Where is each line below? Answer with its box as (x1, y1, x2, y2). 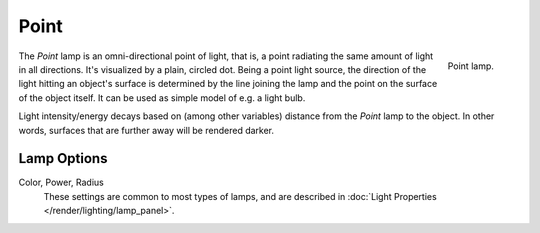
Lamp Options (18, 150, 108, 167)
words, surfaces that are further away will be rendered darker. (18, 124, 275, 136)
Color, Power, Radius (18, 176, 104, 189)
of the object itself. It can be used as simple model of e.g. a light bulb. (18, 91, 306, 104)
